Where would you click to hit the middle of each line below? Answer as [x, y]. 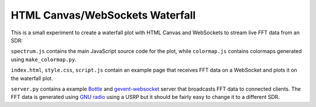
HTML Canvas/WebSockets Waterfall [103, 15]
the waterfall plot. [32, 78]
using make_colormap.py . [44, 59]
